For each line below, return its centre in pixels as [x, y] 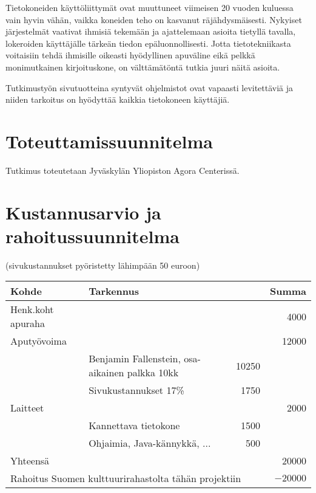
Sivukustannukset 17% [136, 390]
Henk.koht [32, 309]
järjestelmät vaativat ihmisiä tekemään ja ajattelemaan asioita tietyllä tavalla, [151, 31]
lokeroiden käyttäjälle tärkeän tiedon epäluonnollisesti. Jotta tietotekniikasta [148, 43]
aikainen [106, 373]
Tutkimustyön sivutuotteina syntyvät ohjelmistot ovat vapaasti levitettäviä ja [150, 87]
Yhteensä [30, 461]
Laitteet [27, 408]
